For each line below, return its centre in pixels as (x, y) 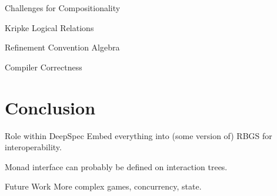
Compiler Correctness (44, 67)
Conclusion (50, 107)
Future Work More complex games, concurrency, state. (103, 186)
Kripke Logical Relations (49, 27)
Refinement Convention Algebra (62, 47)
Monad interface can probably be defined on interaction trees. (116, 166)
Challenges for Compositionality (63, 8)
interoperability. (33, 147)
